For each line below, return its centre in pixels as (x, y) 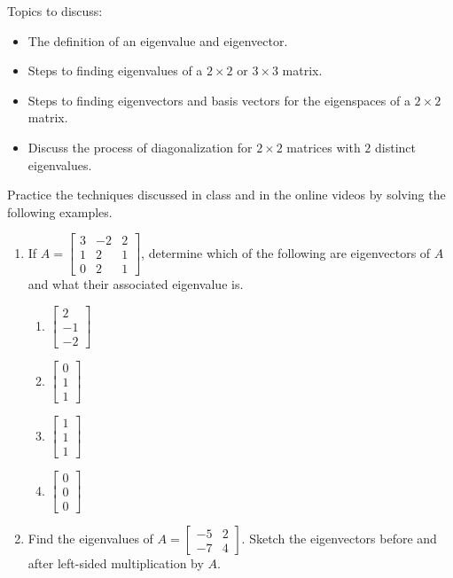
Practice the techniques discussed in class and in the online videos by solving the (226, 195)
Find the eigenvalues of (90, 539)
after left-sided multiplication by (116, 563)
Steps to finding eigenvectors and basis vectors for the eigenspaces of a (219, 100)
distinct (395, 147)
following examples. (60, 211)
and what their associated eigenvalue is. (136, 284)
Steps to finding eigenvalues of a (115, 70)
